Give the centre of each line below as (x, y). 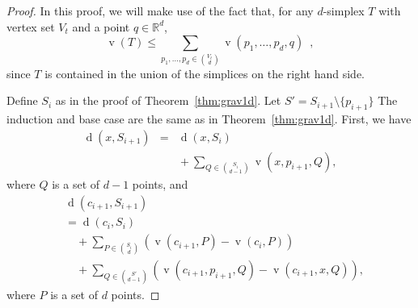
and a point (101, 26)
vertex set (31, 26)
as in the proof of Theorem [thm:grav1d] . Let (168, 100)
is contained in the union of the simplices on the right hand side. (205, 73)
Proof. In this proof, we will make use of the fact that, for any (160, 10)
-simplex (344, 10)
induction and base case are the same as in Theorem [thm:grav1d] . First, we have (209, 118)
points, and (160, 184)
